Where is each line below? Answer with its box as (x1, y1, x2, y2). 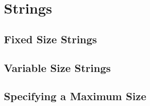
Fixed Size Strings (4, 31, 97, 46)
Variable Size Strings (4, 60, 111, 75)
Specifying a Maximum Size (4, 88, 147, 104)
